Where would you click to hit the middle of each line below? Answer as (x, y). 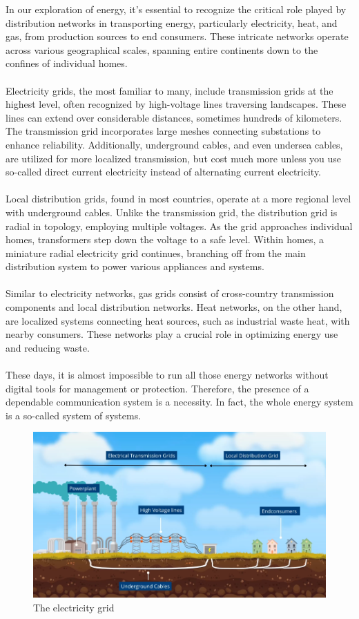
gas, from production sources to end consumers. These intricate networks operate (177, 36)
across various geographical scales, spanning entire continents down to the (162, 49)
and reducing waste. (48, 347)
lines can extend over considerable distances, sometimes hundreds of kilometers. (174, 117)
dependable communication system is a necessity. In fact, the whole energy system (179, 402)
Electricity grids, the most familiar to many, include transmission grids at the (169, 90)
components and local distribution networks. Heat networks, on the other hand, (174, 307)
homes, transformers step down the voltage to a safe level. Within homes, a (165, 239)
